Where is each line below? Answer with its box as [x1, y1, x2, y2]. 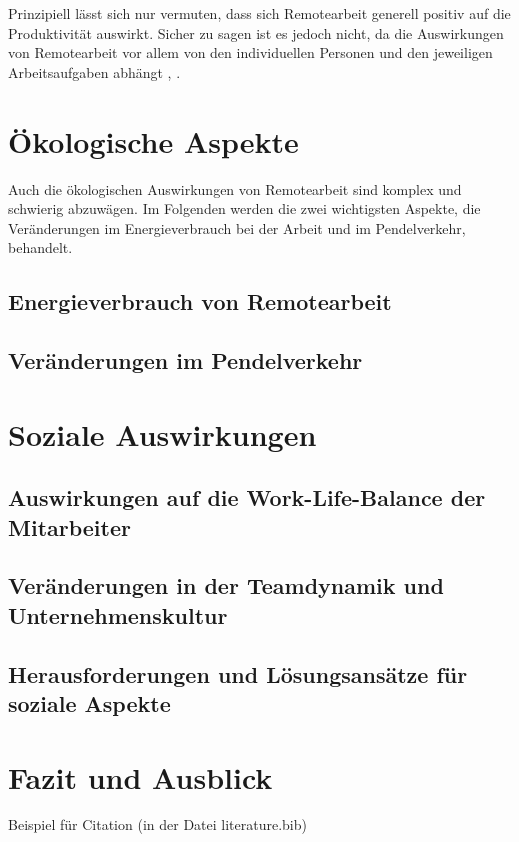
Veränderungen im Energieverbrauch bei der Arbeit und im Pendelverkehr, [8, 217, 466, 238]
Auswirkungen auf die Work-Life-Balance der [8, 482, 486, 513]
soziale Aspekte [8, 687, 171, 718]
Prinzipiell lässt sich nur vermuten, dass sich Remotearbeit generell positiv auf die [8, 3, 511, 23]
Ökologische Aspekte [8, 120, 299, 161]
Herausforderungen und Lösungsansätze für [8, 658, 468, 689]
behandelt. [8, 237, 73, 258]
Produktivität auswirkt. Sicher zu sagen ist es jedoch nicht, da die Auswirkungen [8, 22, 504, 43]
